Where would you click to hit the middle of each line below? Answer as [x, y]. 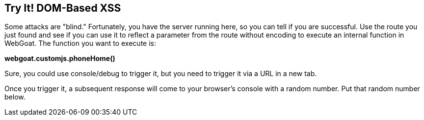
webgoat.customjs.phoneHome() [60, 59]
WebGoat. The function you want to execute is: [80, 43]
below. [15, 97]
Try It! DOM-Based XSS [63, 8]
